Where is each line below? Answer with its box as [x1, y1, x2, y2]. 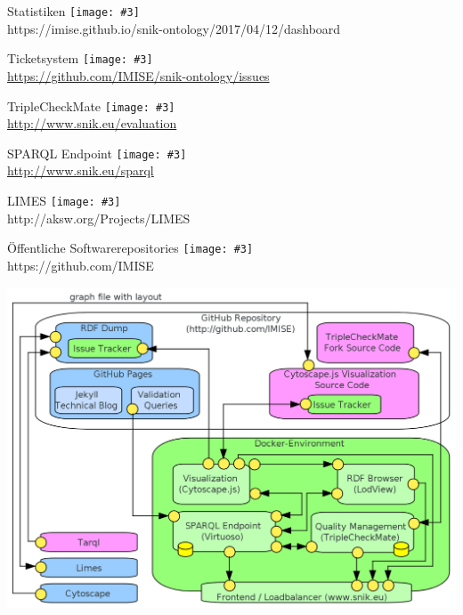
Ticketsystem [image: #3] [7, 49, 153, 68]
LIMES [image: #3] [7, 191, 121, 209]
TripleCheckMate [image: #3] [7, 96, 175, 115]
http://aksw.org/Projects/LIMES [7, 208, 191, 227]
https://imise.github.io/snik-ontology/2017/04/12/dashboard [7, 19, 341, 37]
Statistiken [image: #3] [7, 2, 140, 20]
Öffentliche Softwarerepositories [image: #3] [7, 239, 254, 257]
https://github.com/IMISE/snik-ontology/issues [7, 66, 270, 85]
